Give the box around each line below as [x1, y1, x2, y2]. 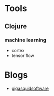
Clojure [4, 22, 27, 30]
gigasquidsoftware [11, 85, 49, 91]
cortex [11, 47, 25, 53]
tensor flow [11, 53, 34, 58]
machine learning [4, 37, 47, 43]
